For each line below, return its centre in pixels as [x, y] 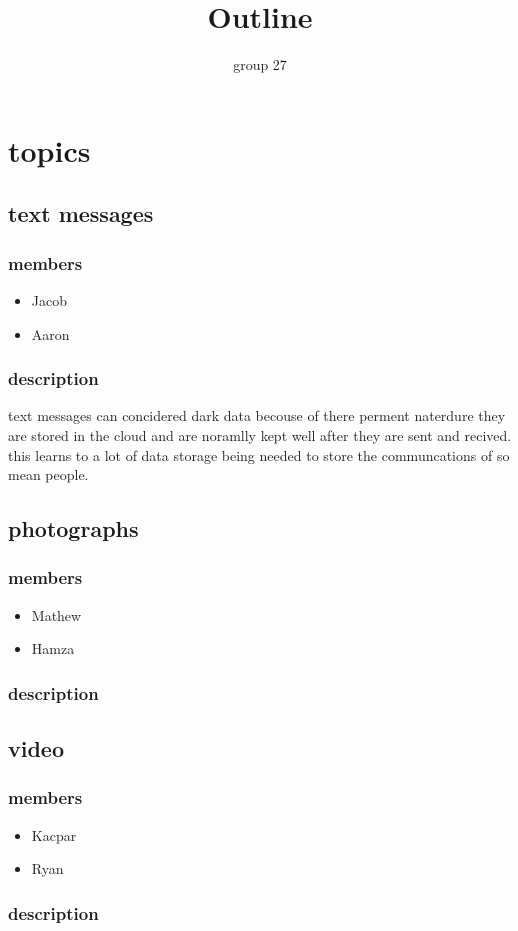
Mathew [56, 614]
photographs [73, 528]
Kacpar [54, 834]
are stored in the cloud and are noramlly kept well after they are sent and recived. [260, 434]
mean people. [48, 474]
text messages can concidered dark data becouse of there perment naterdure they [257, 415]
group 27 [260, 64]
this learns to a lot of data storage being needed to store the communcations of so [259, 454]
